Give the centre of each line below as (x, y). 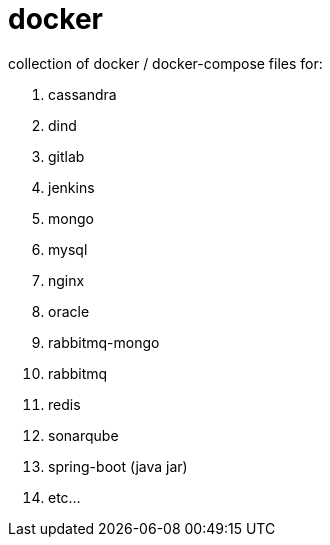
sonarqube (83, 435)
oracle (69, 311)
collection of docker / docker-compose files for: (165, 63)
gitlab (66, 156)
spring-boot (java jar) (118, 466)
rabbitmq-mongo (104, 342)
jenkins (71, 187)
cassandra (82, 94)
